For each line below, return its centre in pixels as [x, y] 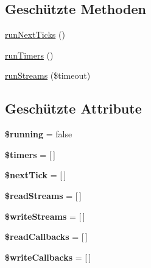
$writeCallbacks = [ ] [48, 257]
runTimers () [29, 55]
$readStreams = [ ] [43, 195]
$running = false [39, 134]
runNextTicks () [35, 34]
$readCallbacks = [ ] [46, 237]
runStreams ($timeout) [48, 75]
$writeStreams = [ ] [45, 216]
